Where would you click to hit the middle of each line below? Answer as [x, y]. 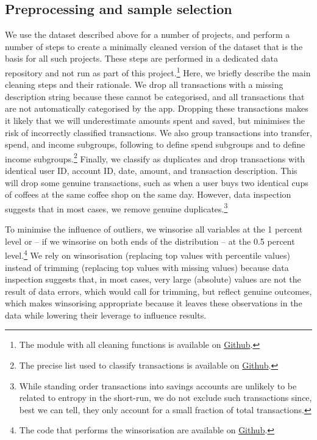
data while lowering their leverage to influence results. [106, 315]
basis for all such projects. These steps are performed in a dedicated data [141, 58]
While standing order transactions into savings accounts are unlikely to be [158, 385]
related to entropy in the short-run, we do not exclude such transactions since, [166, 398]
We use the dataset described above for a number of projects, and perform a [148, 34]
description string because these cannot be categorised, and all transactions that [155, 96]
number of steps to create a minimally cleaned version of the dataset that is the [154, 46]
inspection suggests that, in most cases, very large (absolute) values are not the [153, 279]
